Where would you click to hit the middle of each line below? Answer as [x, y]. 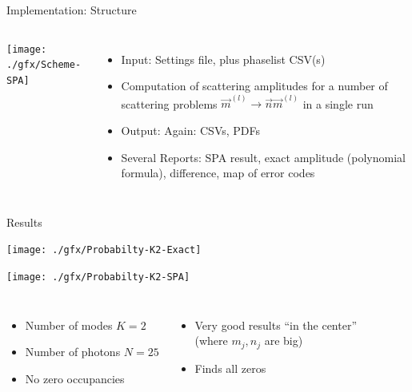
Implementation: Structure [72, 10]
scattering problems [169, 103]
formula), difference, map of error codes [218, 173]
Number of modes [69, 325]
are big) [284, 341]
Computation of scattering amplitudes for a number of [254, 86]
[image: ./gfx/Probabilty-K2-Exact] [104, 250]
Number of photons [73, 352]
